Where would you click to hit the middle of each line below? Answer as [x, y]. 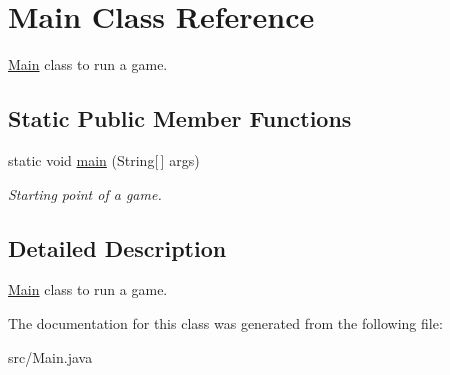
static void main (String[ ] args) [104, 159]
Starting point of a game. [85, 193]
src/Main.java [50, 356]
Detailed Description [117, 247]
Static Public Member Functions [180, 118]
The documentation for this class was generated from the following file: [225, 322]
